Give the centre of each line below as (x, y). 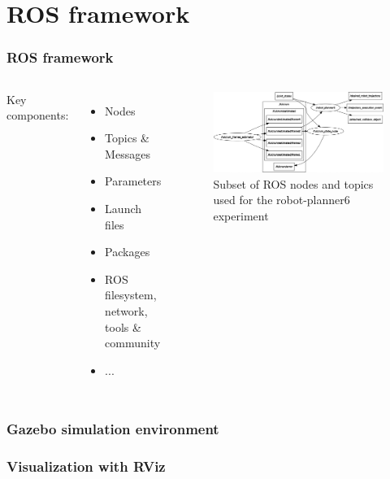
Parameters (133, 181)
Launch (123, 208)
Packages (128, 252)
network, (126, 310)
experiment (241, 215)
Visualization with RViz (86, 466)
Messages (128, 153)
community (133, 343)
